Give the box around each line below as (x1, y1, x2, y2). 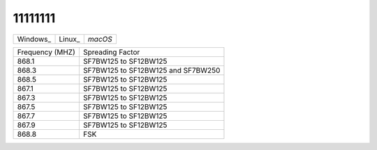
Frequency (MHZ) (17, 47, 76, 57)
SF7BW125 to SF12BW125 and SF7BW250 (82, 65, 221, 75)
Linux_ (59, 34, 80, 44)
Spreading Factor (82, 47, 140, 57)
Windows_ (17, 34, 52, 44)
